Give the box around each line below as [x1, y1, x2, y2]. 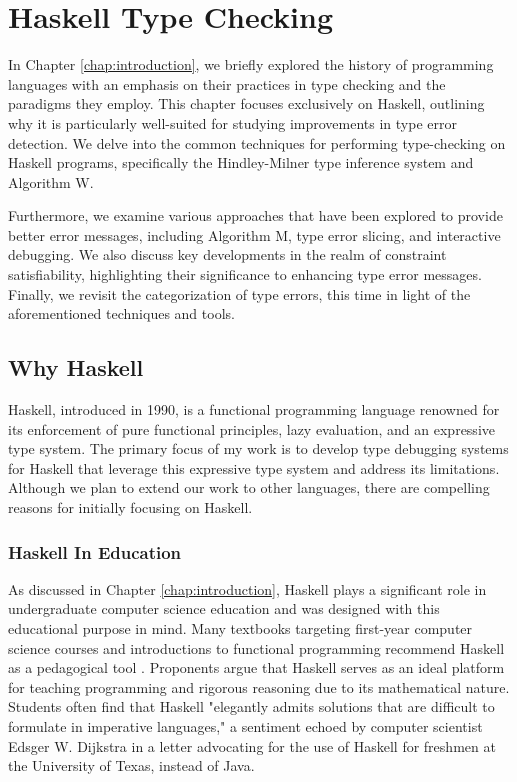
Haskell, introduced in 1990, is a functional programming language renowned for [8, 399, 500, 420]
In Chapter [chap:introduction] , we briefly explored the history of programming [8, 54, 494, 75]
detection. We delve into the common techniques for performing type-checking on [8, 132, 506, 153]
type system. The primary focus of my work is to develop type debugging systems [8, 438, 509, 459]
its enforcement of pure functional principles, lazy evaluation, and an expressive [8, 418, 495, 439]
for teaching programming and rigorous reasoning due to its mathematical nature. [8, 676, 510, 697]
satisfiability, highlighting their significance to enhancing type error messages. [8, 264, 482, 285]
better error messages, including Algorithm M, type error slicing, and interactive [8, 224, 501, 245]
